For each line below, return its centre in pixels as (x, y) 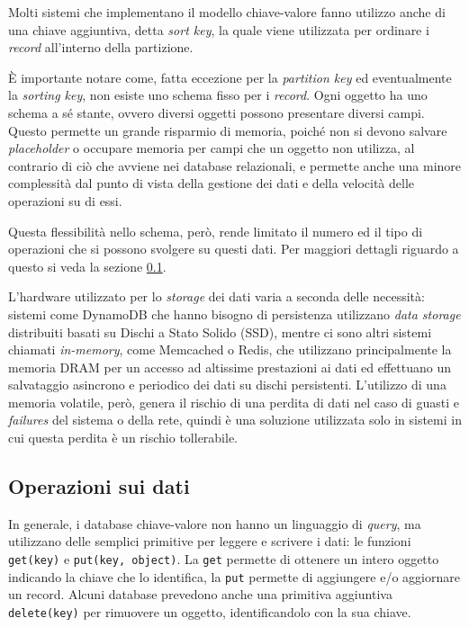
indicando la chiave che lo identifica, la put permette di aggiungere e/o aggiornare (234, 576)
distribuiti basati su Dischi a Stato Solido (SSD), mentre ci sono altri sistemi (220, 331)
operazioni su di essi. (65, 200)
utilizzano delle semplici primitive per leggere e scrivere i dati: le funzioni (210, 541)
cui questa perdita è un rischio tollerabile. (123, 438)
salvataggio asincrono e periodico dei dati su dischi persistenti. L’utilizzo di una (227, 385)
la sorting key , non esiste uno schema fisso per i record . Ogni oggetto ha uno (218, 95)
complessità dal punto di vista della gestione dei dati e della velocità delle (212, 183)
